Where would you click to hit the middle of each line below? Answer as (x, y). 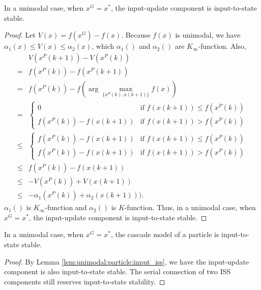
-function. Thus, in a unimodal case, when (190, 207)
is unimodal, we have (208, 35)
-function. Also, (222, 46)
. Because (136, 35)
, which (103, 46)
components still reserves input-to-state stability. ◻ (85, 281)
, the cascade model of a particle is (165, 234)
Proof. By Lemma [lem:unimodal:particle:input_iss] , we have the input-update (127, 261)
